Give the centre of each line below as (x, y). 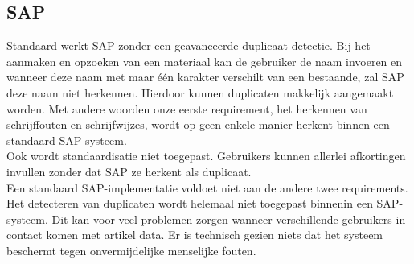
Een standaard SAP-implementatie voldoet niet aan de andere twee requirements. (207, 187)
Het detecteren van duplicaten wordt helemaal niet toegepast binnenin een (190, 203)
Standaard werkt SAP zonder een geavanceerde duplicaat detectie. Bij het (189, 45)
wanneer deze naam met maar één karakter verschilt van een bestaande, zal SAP (205, 77)
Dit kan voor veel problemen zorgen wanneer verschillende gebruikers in (229, 219)
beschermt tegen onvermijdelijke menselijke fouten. (131, 250)
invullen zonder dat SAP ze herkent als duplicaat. (129, 171)
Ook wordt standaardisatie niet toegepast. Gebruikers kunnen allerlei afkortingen (206, 156)
